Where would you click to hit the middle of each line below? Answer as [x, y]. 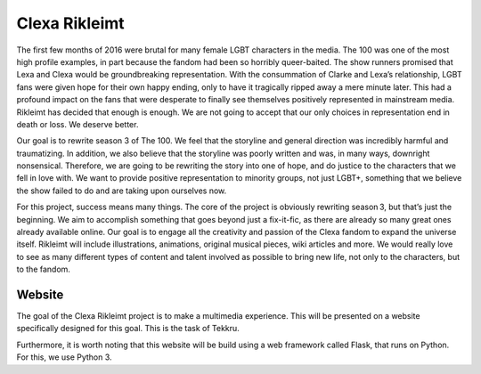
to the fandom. [44, 269]
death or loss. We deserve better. [77, 124]
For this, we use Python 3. [64, 357]
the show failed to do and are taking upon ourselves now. [122, 191]
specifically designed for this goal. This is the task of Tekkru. [128, 329]
